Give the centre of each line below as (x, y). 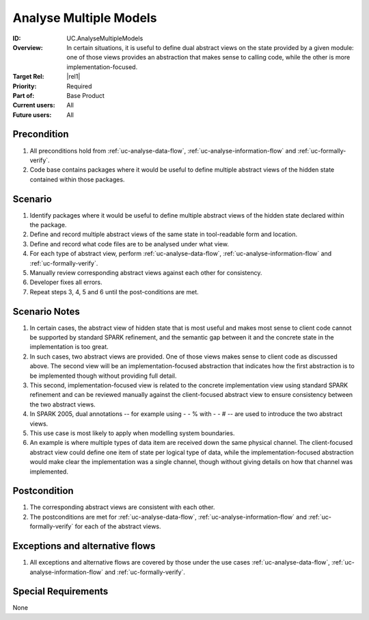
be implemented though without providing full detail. (103, 376)
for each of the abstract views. (118, 526)
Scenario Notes (46, 311)
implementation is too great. (69, 347)
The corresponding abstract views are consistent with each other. (122, 507)
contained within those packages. (77, 179)
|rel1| (73, 77)
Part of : (24, 95)
